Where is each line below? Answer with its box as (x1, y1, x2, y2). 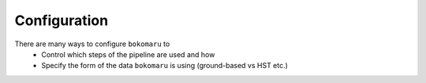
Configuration (14, 12, 109, 29)
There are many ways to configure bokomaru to (14, 39, 170, 49)
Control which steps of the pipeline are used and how (41, 49, 215, 59)
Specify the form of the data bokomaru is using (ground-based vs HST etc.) (41, 61, 288, 70)
